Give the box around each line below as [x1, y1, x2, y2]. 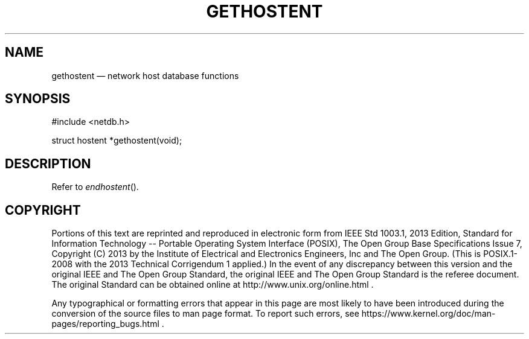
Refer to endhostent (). [51, 182, 139, 192]
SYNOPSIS [5, 91, 71, 107]
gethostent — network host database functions [51, 70, 239, 81]
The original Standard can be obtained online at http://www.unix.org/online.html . [51, 279, 374, 290]
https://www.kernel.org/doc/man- [361, 308, 496, 319]
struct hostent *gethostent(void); [51, 135, 182, 146]
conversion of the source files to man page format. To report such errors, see [51, 308, 359, 319]
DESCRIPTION [5, 156, 91, 171]
